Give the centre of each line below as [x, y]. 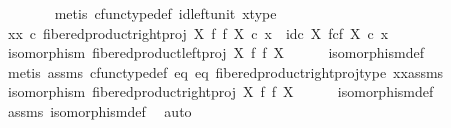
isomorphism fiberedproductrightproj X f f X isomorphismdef [220, 91]
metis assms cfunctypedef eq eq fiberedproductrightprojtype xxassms [225, 71]
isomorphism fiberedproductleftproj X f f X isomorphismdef [215, 52]
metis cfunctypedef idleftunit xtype [165, 13]
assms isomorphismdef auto [99, 110]
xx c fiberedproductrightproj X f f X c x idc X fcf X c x [198, 32]
